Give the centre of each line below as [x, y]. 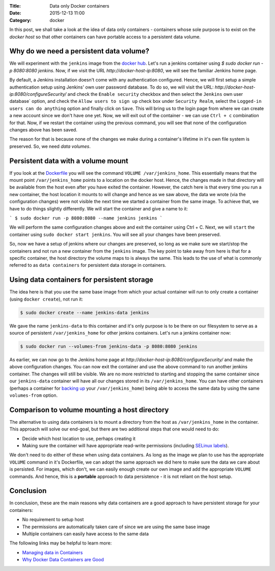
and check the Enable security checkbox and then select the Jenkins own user [155, 94]
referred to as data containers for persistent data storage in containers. [88, 265]
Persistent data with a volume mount [69, 161]
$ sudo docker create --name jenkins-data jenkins [85, 312]
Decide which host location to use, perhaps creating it [79, 439]
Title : [15, 6]
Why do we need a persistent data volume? [79, 51]
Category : [20, 20]
